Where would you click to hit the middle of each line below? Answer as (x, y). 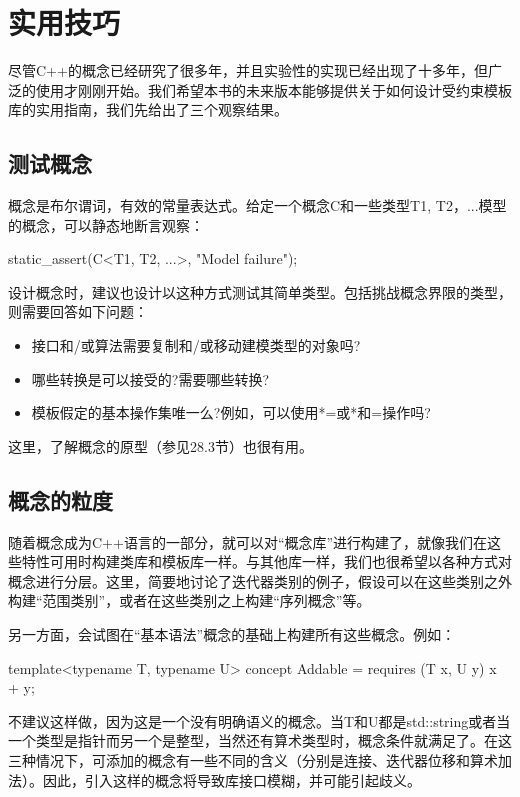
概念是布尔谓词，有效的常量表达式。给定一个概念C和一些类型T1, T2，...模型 (257, 205)
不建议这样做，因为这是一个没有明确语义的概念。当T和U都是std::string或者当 (259, 720)
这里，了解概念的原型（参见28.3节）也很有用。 (160, 445)
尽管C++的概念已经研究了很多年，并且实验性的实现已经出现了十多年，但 (248, 70)
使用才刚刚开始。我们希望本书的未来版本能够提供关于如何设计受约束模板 (273, 89)
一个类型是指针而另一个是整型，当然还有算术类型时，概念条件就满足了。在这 (260, 740)
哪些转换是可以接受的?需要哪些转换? (150, 378)
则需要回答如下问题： (78, 311)
